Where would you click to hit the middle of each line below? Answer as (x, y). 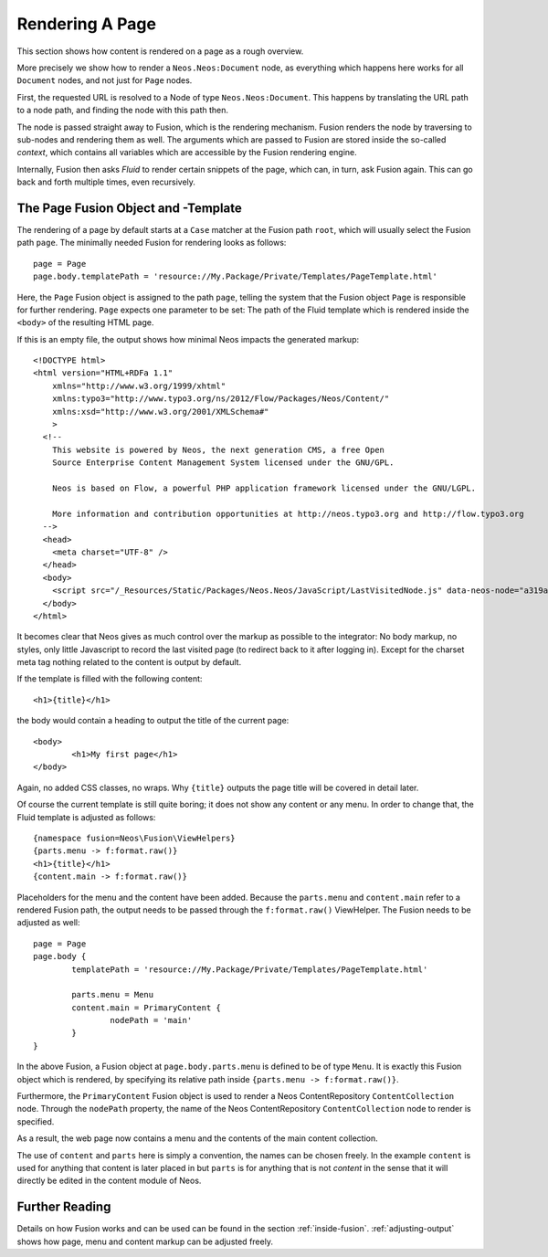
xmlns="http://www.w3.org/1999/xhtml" (139, 386)
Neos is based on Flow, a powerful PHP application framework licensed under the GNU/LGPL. (264, 488)
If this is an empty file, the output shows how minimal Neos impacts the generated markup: (188, 339)
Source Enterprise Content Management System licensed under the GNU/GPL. (223, 463)
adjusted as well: (48, 923)
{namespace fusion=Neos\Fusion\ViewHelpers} (135, 838)
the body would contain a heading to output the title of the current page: (153, 721)
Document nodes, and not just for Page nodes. (105, 80)
